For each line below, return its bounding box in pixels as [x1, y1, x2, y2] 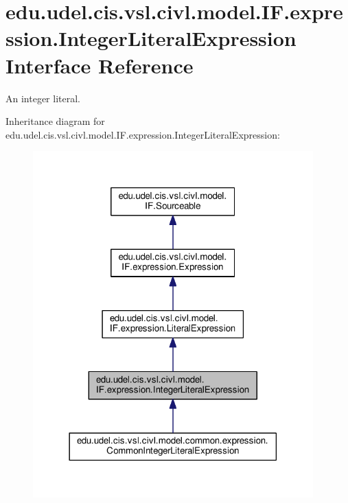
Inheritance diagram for [5, 114, 105, 128]
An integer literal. [5, 91, 80, 105]
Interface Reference [5, 51, 194, 79]
